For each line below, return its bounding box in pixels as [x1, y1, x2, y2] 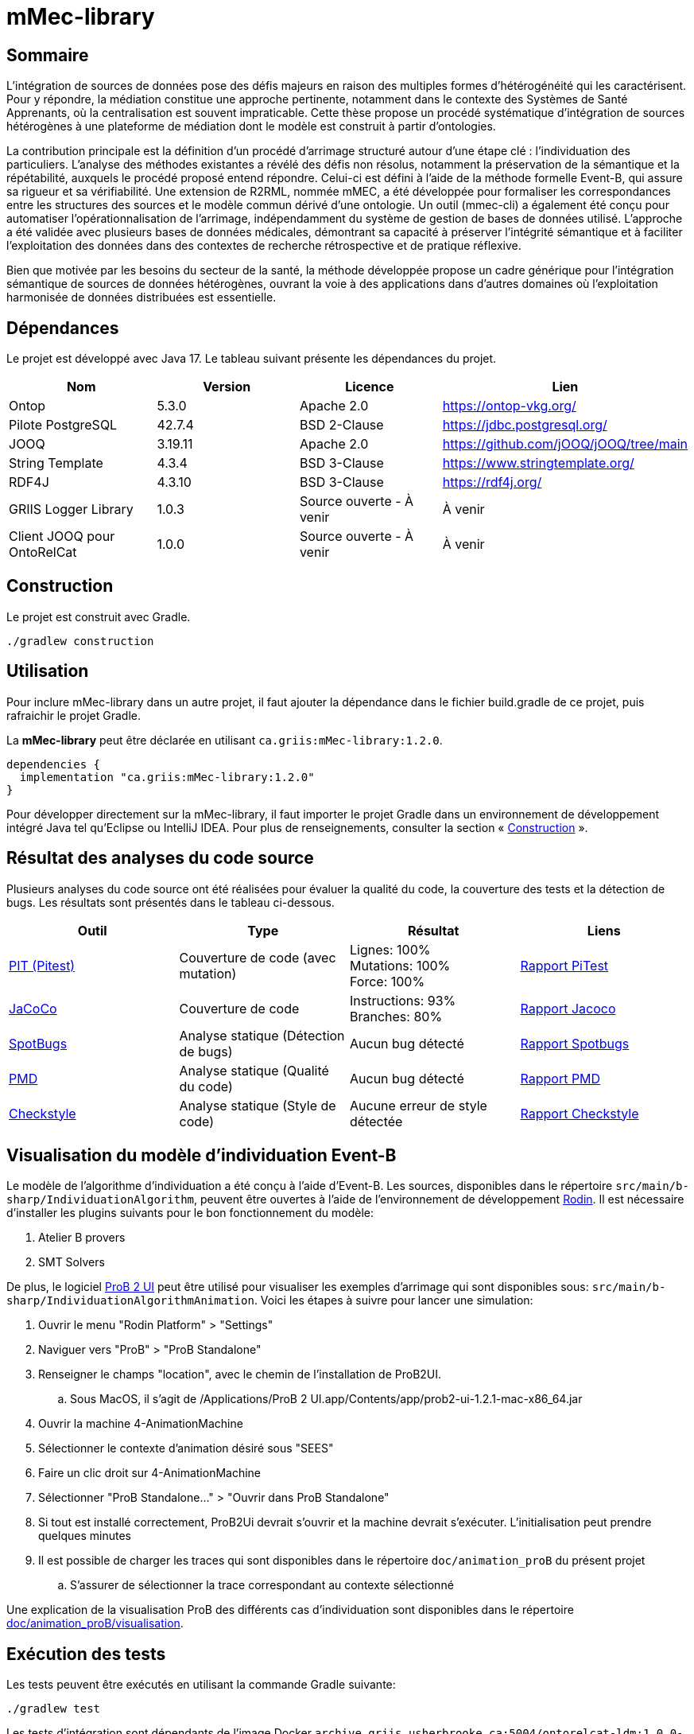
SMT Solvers [38, 1255, 105, 1269]
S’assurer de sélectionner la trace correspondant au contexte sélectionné [70, 1578, 454, 1592]
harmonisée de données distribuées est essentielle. [6, 290, 277, 305]
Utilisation [6, 661, 89, 682]
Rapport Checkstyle [520, 1105, 639, 1122]
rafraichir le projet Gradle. [6, 708, 142, 722]
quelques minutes [38, 1529, 131, 1543]
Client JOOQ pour [9, 528, 115, 545]
